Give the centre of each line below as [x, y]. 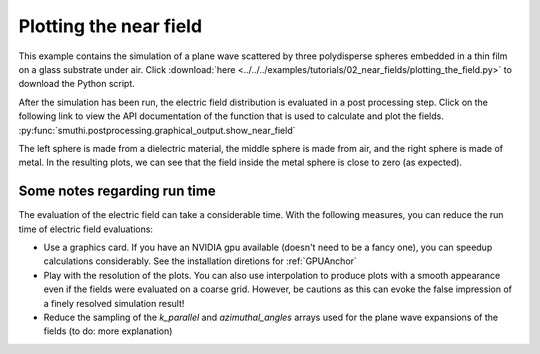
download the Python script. [76, 84]
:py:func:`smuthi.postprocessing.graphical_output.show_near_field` [157, 130]
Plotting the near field [110, 26]
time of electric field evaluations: [86, 229]
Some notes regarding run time [117, 191]
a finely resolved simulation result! [114, 303]
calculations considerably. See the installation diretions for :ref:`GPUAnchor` [200, 261]
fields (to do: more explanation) [108, 331]
